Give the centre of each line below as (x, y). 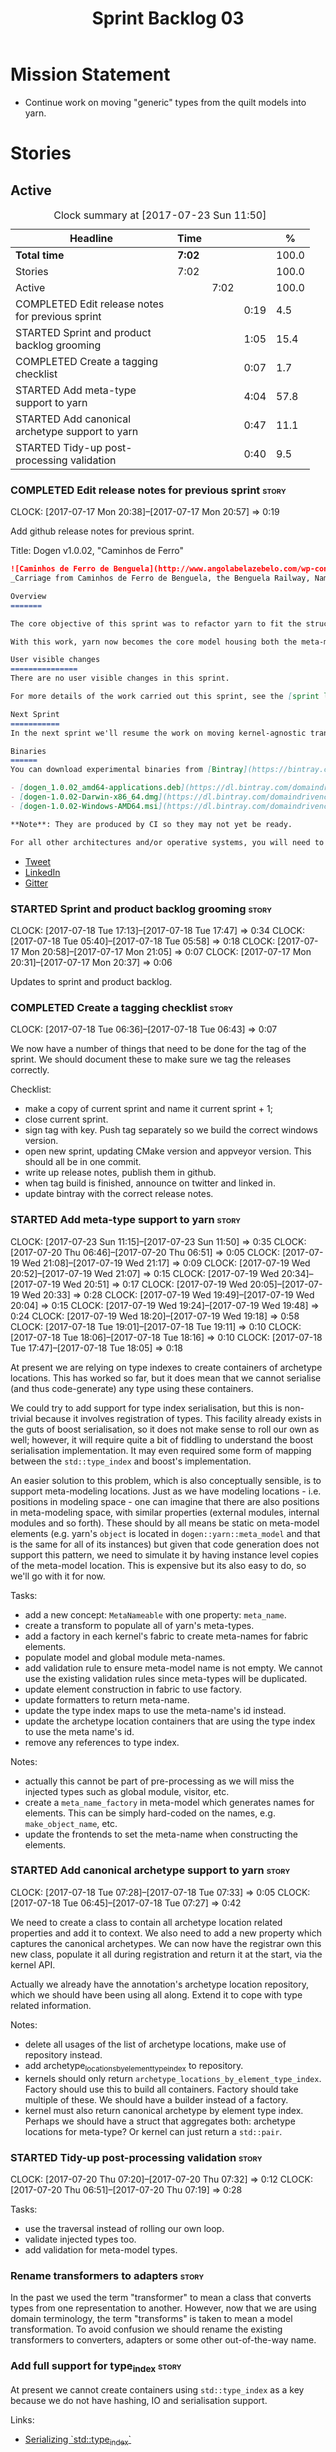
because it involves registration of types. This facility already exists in (178, 1418)
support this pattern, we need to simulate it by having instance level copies (164, 1554)
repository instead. (63, 2054)
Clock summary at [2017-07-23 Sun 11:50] (160, 215)
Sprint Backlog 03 (168, 18)
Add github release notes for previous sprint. (102, 531)
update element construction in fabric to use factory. (133, 1689)
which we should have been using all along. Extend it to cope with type (156, 1994)
